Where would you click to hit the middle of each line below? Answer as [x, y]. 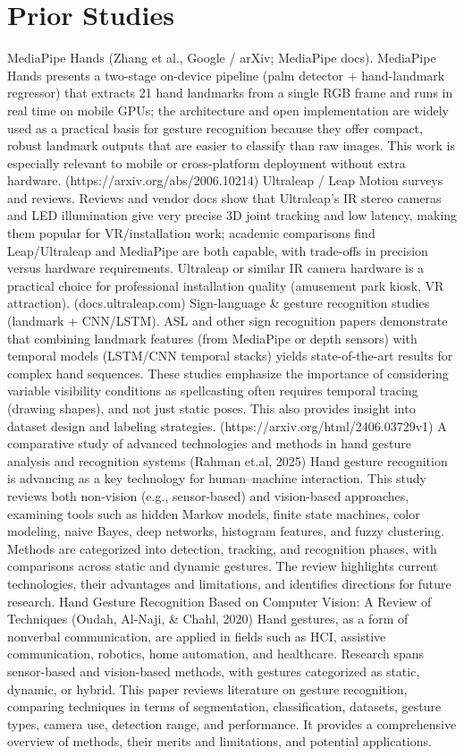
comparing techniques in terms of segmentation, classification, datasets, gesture [224, 706]
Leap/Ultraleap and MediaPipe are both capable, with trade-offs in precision [218, 250]
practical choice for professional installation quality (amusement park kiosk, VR [226, 285]
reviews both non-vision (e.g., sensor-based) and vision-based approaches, [208, 495]
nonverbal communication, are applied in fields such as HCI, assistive [197, 636]
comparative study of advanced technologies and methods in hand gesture [209, 443]
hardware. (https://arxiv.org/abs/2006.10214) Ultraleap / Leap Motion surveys [225, 180]
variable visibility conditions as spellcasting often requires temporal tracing [213, 391]
